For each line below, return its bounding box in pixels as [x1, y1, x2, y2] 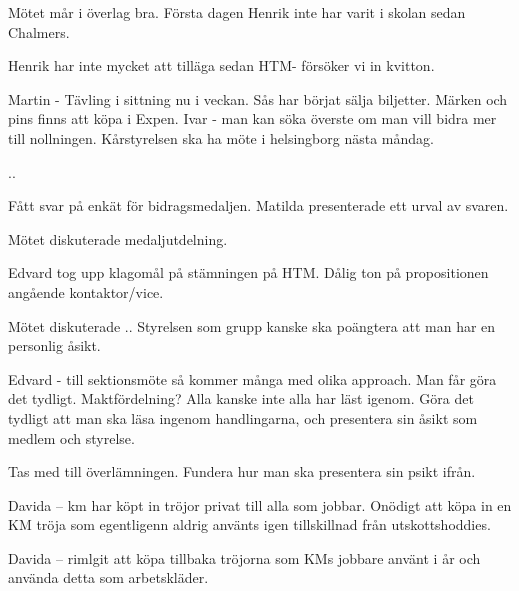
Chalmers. [8, 21, 70, 42]
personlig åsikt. [8, 335, 101, 356]
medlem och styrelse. [8, 427, 135, 448]
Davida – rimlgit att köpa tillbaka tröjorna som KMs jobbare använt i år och [8, 547, 481, 568]
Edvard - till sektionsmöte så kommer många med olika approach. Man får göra [8, 368, 497, 389]
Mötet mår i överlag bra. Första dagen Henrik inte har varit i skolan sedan [8, 2, 466, 22]
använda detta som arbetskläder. [8, 567, 209, 588]
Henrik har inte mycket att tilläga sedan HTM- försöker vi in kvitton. [8, 55, 435, 76]
